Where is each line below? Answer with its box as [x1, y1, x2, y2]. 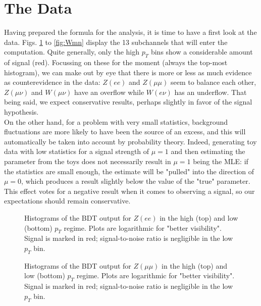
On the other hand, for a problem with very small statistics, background [4, 116, 228, 127]
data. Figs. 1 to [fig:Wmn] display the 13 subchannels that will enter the [4, 36, 228, 47]
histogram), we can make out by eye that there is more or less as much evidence [4, 67, 252, 77]
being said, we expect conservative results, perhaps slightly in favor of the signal [4, 96, 252, 107]
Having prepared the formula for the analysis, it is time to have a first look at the [4, 27, 257, 37]
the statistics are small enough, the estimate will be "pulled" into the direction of [4, 166, 254, 176]
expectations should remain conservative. [4, 195, 131, 206]
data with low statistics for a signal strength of [4, 146, 149, 157]
